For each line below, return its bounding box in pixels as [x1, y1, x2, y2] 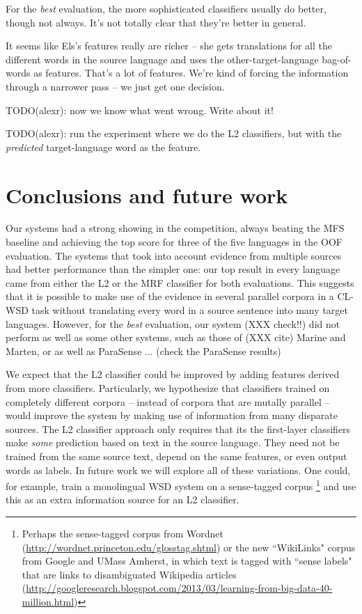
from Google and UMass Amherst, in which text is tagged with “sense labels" [22, 553, 352, 568]
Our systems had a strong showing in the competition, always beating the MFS [6, 221, 345, 235]
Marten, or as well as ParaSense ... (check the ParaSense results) [6, 343, 281, 358]
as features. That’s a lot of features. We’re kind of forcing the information [33, 65, 349, 80]
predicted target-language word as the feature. [6, 139, 201, 154]
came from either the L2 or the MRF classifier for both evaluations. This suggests [6, 275, 354, 290]
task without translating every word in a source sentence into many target [31, 303, 348, 317]
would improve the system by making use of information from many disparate [6, 408, 338, 423]
